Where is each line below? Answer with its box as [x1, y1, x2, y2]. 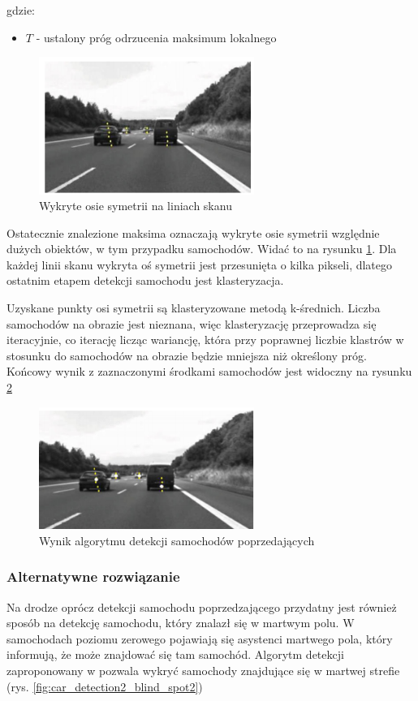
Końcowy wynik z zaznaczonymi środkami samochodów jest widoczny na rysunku [6, 363, 412, 380]
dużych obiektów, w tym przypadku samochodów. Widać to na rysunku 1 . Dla [6, 240, 397, 257]
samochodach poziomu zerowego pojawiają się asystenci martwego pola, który [6, 630, 393, 647]
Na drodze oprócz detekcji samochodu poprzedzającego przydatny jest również [6, 598, 397, 615]
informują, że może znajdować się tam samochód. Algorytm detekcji [6, 646, 344, 663]
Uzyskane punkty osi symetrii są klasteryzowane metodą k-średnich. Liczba [6, 299, 381, 316]
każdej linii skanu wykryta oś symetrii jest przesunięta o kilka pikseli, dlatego [6, 256, 393, 273]
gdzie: [6, 2, 35, 18]
